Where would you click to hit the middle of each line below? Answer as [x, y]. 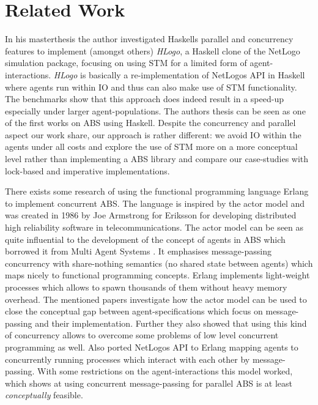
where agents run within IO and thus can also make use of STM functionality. [151, 87]
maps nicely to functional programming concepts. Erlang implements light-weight [157, 275]
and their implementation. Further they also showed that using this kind [171, 323]
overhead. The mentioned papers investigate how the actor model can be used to [156, 299]
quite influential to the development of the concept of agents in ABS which [145, 239]
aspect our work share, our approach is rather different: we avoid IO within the [153, 134]
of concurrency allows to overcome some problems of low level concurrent [142, 335]
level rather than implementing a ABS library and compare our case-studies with [157, 159]
